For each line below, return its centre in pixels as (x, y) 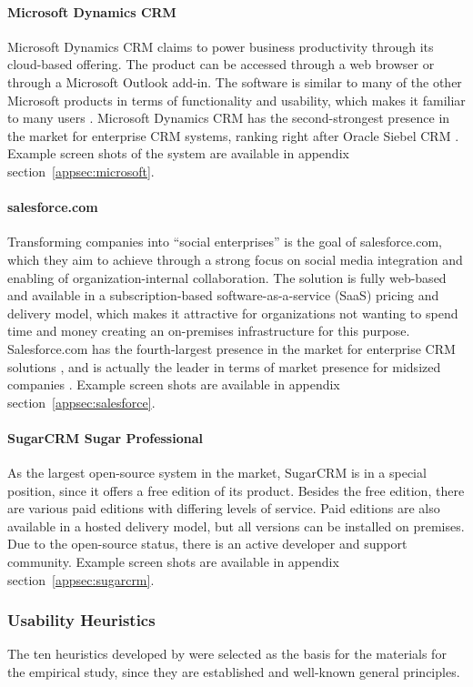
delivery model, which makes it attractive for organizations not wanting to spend (233, 313)
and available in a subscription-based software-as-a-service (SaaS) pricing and (223, 295)
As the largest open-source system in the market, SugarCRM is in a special (217, 473)
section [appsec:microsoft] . (81, 171)
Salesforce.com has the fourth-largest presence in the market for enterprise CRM (231, 348)
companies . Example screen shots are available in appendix (174, 384)
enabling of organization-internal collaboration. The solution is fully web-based (227, 277)
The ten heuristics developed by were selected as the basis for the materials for (227, 654)
